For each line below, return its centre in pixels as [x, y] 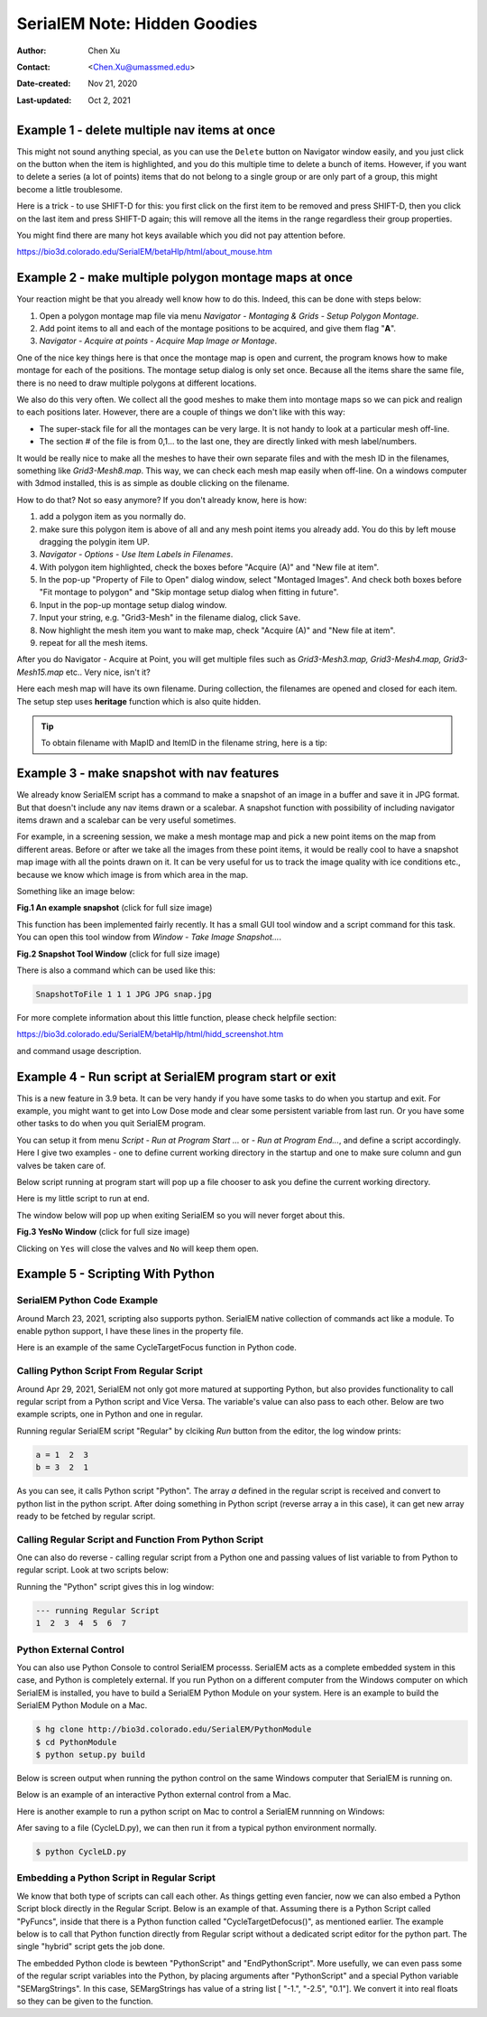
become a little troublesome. [70, 189]
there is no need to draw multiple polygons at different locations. [137, 383]
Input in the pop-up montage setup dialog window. [133, 604]
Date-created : [44, 84]
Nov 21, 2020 [113, 84]
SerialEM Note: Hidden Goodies [137, 23]
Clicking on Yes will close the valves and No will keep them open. [138, 1248]
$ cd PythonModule [76, 1742]
